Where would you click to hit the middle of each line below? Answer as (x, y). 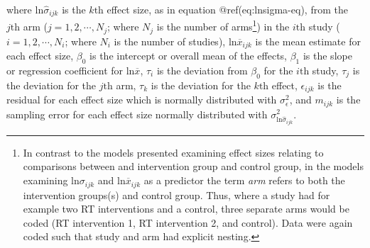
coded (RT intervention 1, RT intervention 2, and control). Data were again (188, 222)
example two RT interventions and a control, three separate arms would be (186, 209)
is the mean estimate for (308, 41)
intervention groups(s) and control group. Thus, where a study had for (176, 195)
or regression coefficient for (65, 70)
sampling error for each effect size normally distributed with (137, 114)
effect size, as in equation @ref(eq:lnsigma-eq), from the (227, 9)
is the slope (327, 56)
